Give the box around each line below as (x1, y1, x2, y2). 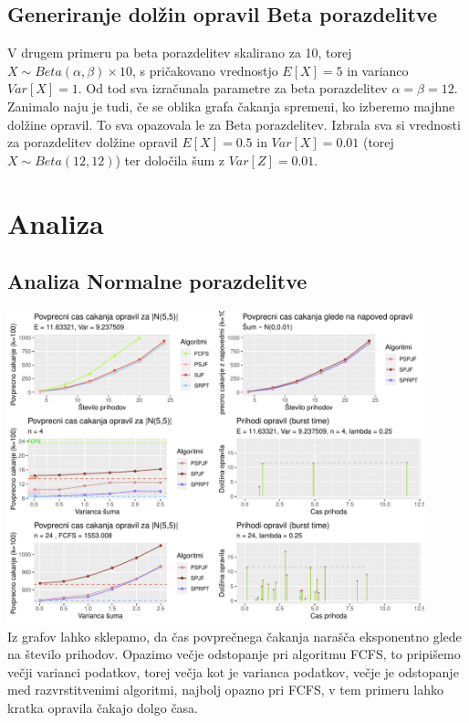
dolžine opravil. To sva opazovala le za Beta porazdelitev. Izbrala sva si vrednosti (7, 114, 461, 133)
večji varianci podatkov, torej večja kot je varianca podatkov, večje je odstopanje (7, 662, 459, 681)
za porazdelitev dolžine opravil (7, 133, 178, 152)
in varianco (347, 60, 409, 80)
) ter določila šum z (115, 150, 225, 169)
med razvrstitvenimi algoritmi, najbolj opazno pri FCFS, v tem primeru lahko (7, 680, 443, 699)
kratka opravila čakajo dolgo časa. (7, 697, 199, 717)
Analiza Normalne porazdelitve (7, 267, 307, 295)
